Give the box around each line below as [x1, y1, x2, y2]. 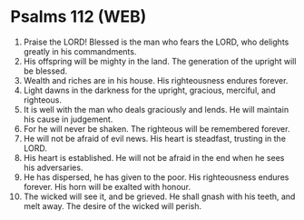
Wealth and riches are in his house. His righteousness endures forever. [23, 75, 289, 85]
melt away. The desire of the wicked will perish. [23, 200, 202, 211]
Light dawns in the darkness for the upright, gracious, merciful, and [23, 85, 276, 95]
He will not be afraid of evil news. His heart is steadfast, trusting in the [23, 133, 287, 144]
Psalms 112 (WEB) [10, 6, 147, 27]
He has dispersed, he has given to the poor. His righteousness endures [23, 171, 289, 183]
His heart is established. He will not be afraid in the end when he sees [23, 152, 285, 163]
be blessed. [23, 65, 68, 76]
